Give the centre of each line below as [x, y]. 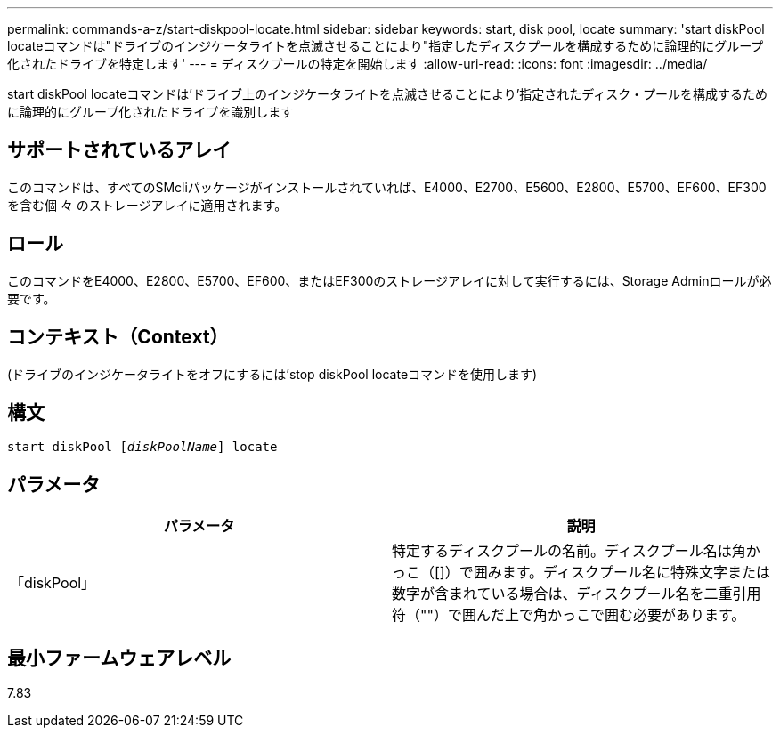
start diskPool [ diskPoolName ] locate [142, 447]
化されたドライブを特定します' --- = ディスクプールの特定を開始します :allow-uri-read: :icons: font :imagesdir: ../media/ [357, 64]
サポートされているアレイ [119, 150]
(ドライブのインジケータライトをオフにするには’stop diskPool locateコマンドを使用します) [272, 374]
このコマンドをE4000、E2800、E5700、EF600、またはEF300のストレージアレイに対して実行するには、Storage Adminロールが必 [390, 280]
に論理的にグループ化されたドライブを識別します [150, 112]
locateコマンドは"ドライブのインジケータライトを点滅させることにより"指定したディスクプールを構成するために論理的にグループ [386, 46]
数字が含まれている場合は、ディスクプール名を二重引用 [577, 594]
